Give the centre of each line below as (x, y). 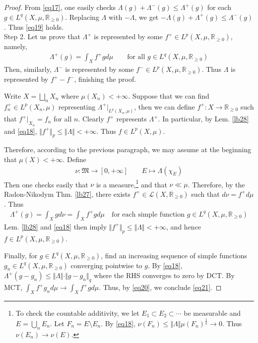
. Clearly (91, 119)
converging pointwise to (106, 265)
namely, (16, 46)
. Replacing (82, 17)
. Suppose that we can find (169, 95)
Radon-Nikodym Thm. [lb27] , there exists (67, 194)
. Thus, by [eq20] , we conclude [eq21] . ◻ (160, 287)
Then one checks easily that (46, 184)
